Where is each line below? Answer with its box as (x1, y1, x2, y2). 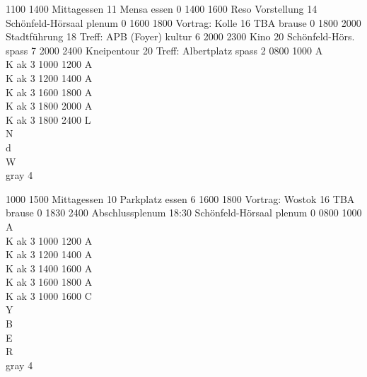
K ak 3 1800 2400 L (6, 112, 91, 127)
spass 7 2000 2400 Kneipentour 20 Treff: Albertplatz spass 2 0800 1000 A (6, 42, 323, 57)
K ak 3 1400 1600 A (6, 260, 93, 275)
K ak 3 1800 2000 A (6, 98, 93, 113)
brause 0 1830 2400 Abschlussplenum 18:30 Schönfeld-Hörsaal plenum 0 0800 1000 (6, 205, 362, 220)
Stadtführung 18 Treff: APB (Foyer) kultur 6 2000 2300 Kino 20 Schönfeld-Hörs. (6, 29, 355, 44)
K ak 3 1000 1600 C (6, 288, 92, 303)
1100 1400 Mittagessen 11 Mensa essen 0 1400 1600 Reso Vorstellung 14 (6, 1, 318, 16)
